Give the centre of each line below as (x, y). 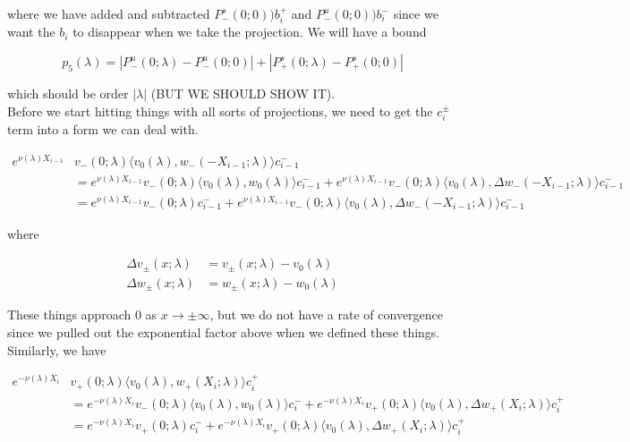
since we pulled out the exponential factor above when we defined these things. (224, 331)
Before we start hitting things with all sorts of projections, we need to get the (220, 110)
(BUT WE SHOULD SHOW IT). (243, 93)
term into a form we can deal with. (103, 129)
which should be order (68, 93)
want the (31, 32)
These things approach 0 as (82, 314)
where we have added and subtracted (109, 13)
